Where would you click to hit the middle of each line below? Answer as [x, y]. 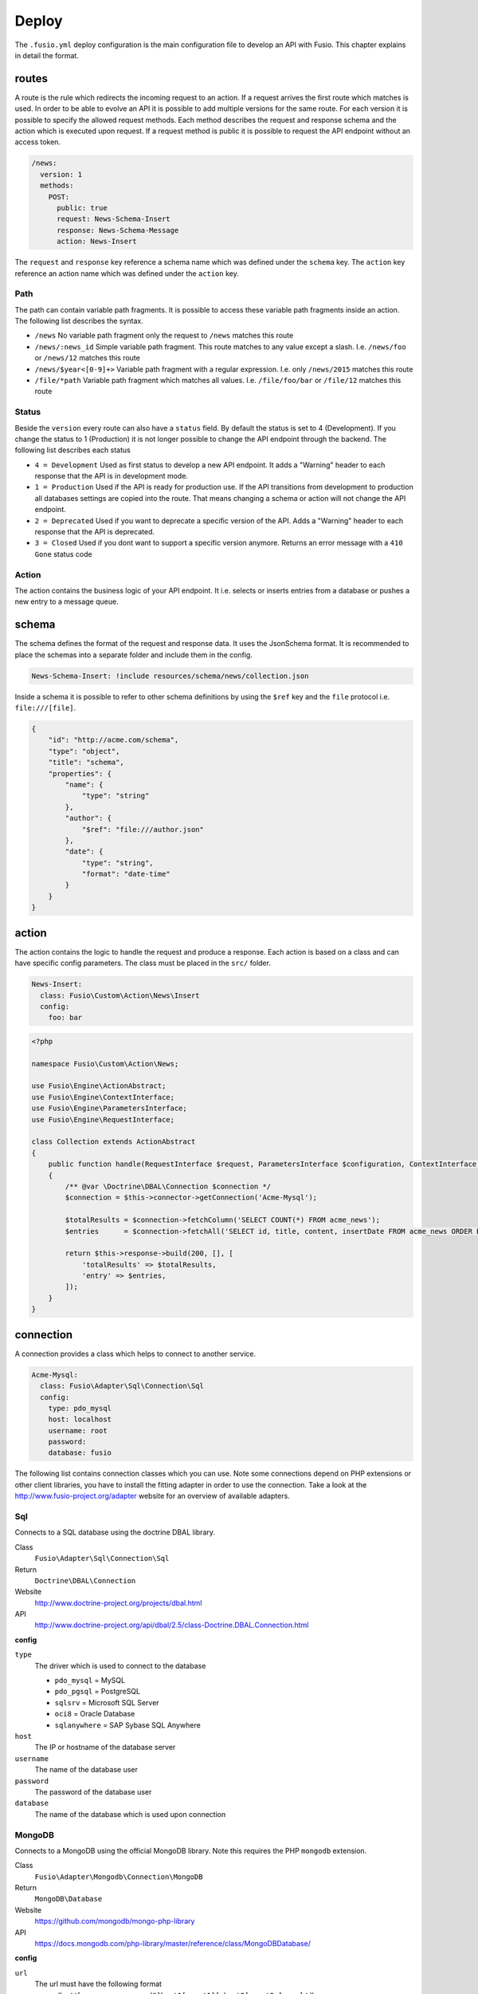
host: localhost [80, 1419]
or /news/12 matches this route [88, 358]
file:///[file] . [45, 707]
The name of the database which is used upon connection [130, 1814]
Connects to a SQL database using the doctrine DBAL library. [115, 1532]
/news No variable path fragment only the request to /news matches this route [164, 336]
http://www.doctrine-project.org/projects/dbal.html [118, 1602]
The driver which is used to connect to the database [120, 1665]
